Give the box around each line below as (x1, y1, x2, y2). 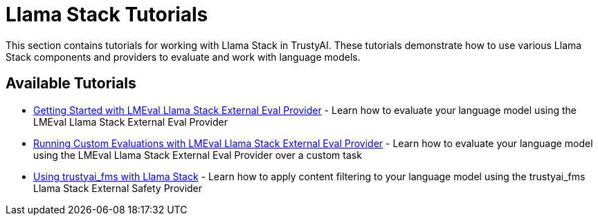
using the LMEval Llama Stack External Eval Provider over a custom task (33, 148, 362, 161)
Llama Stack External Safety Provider (33, 182, 203, 194)
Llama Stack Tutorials (6, 3, 208, 26)
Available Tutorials (6, 75, 136, 93)
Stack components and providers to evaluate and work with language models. (6, 50, 361, 63)
